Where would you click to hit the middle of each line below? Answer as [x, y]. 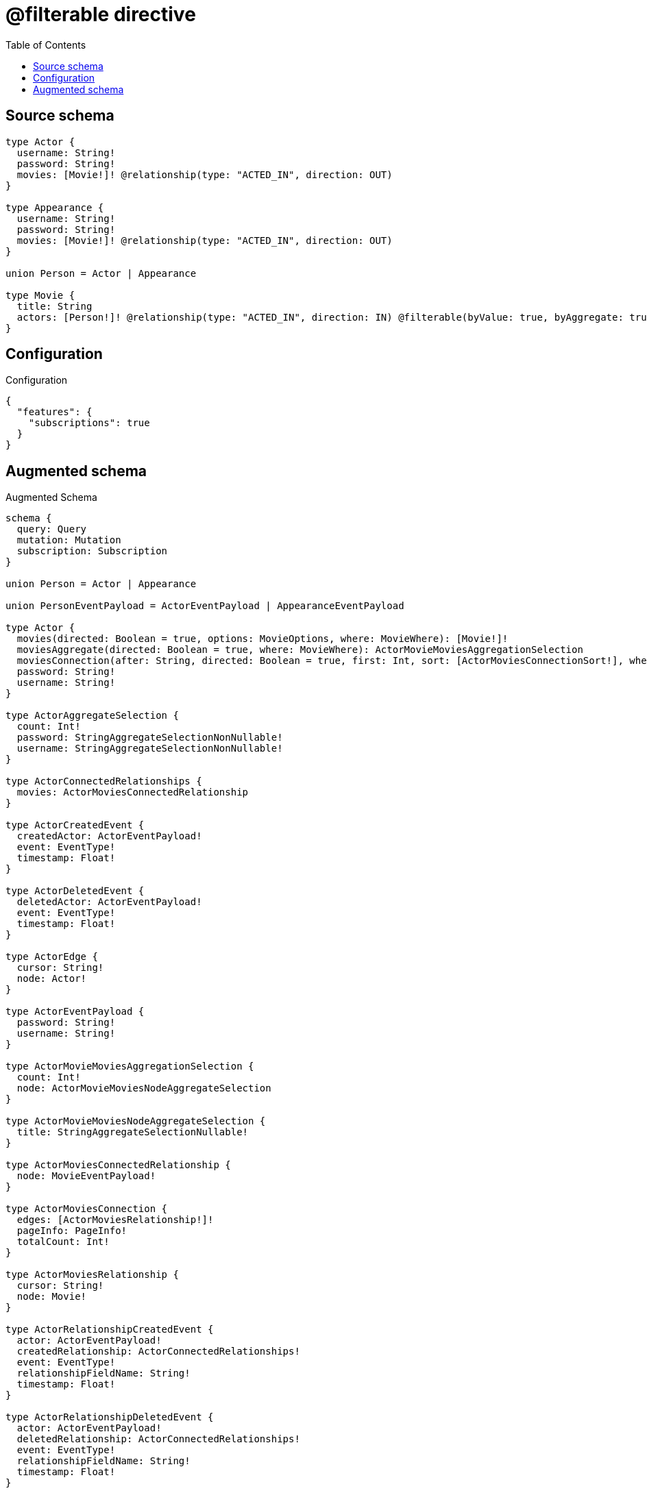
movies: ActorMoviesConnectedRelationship [133, 792]
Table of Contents [46, 45]
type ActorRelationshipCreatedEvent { [110, 1330]
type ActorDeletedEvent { [75, 891]
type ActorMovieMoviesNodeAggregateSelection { [136, 1121]
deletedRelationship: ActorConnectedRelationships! [158, 1439]
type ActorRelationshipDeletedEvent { [110, 1417]
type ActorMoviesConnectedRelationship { [118, 1165]
